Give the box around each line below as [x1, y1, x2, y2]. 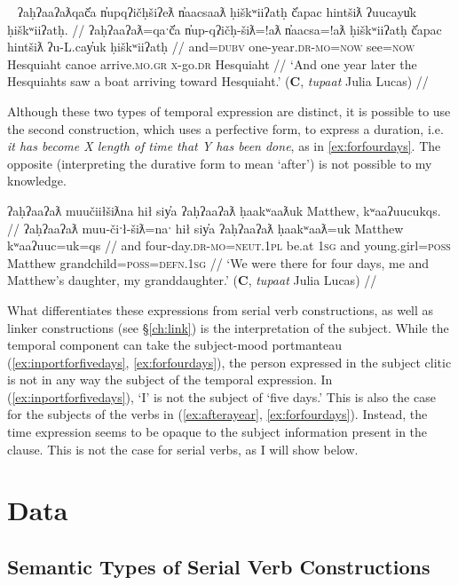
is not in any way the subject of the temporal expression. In [7, 370, 333, 389]
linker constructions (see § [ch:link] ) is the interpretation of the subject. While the [7, 318, 449, 336]
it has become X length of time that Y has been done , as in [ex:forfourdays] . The [7, 137, 441, 155]
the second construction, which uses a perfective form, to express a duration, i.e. [7, 119, 444, 138]
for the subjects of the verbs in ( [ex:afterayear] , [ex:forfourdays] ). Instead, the [7, 405, 428, 423]
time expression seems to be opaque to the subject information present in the [7, 423, 428, 441]
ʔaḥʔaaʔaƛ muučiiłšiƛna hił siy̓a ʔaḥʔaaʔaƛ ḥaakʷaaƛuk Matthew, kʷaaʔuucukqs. [7, 201, 441, 219]
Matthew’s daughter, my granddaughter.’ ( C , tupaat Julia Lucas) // [7, 271, 377, 289]
